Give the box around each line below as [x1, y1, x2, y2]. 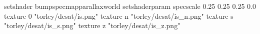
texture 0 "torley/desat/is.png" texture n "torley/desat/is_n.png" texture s [4, 10, 233, 21]
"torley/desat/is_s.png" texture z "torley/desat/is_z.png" [4, 20, 180, 31]
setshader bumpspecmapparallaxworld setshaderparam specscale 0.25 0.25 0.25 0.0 [4, 1, 256, 11]
